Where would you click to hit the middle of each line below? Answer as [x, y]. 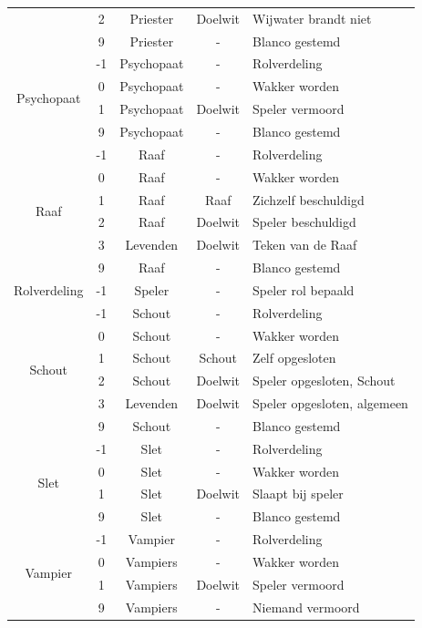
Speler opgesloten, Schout [324, 381]
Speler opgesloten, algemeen [330, 403]
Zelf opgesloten [294, 358]
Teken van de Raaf [305, 245]
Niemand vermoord [306, 607]
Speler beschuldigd [304, 222]
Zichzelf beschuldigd [309, 199]
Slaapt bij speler [298, 494]
